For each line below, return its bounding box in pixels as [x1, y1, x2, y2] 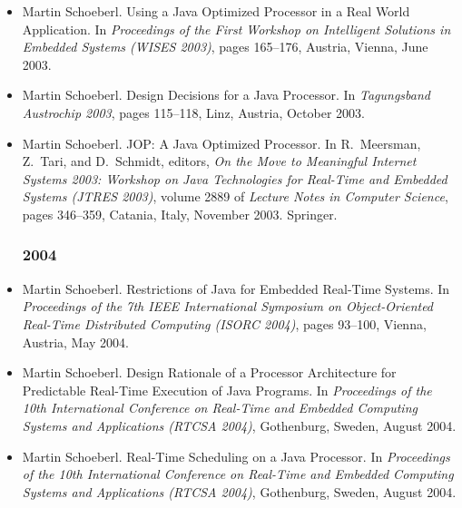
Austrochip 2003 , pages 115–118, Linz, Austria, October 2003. [22, 103, 365, 122]
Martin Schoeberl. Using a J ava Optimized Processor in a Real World [22, 2, 410, 20]
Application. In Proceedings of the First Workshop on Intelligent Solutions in [22, 19, 451, 38]
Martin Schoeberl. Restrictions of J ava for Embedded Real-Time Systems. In [22, 278, 450, 298]
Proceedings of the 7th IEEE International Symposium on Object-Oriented [22, 297, 434, 316]
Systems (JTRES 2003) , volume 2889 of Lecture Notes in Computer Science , [22, 187, 448, 206]
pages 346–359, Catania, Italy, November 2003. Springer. [22, 204, 338, 223]
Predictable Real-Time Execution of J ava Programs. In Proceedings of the [22, 380, 432, 399]
